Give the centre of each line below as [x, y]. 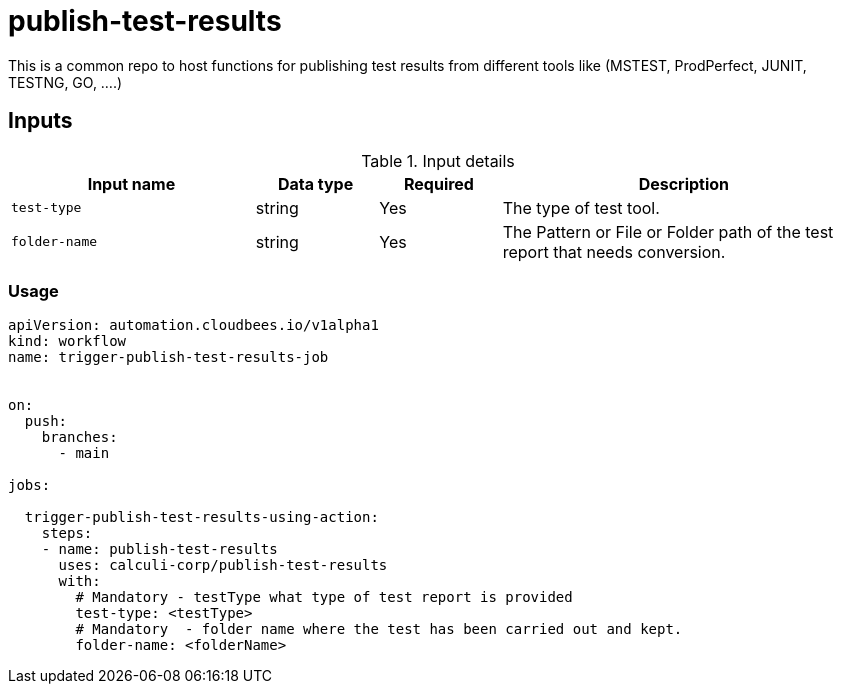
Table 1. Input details [438, 160]
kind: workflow [67, 341]
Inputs [40, 121]
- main [84, 453]
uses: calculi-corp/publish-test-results [223, 565]
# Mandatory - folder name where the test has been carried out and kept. [379, 629]
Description [684, 183]
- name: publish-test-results [159, 549]
